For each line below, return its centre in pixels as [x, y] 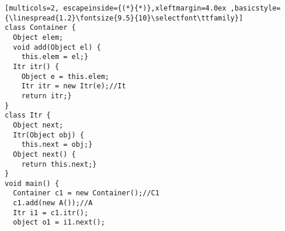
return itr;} [46, 96]
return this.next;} [59, 164]
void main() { [32, 183]
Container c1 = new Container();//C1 [86, 193]
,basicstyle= [256, 8]
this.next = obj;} [57, 145]
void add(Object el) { [57, 47]
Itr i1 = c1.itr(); [51, 213]
